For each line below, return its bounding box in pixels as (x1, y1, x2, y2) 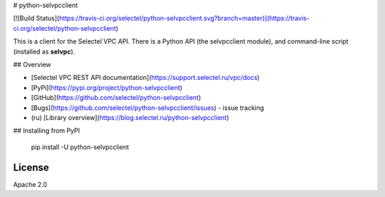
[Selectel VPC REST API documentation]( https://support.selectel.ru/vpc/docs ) (31, 74, 260, 82)
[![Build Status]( (13, 14, 60, 23)
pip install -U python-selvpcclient (31, 143, 130, 151)
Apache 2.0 (13, 180, 48, 188)
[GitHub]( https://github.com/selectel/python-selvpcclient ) (31, 94, 201, 102)
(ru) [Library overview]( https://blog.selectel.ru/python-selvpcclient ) (31, 113, 230, 121)
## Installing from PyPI (13, 126, 80, 135)
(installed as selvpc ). (13, 47, 76, 56)
